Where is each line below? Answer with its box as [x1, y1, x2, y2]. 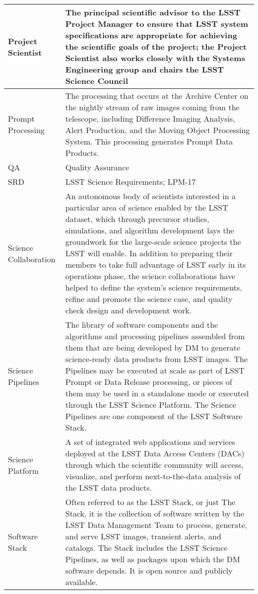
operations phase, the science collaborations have [65, 270, 235, 282]
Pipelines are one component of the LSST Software [65, 410, 243, 422]
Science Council [65, 75, 129, 86]
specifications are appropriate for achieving [65, 29, 237, 41]
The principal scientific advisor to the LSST [65, 6, 241, 18]
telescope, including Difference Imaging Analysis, [65, 113, 235, 124]
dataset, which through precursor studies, [65, 213, 209, 224]
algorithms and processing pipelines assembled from [65, 330, 245, 342]
